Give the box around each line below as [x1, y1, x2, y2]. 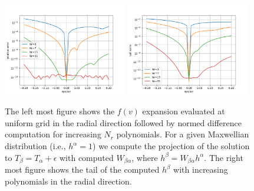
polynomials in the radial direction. [5, 174, 132, 187]
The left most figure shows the [5, 105, 115, 117]
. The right [204, 151, 243, 163]
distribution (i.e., [5, 140, 66, 152]
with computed [60, 151, 114, 163]
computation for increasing [5, 128, 101, 140]
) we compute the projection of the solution [93, 140, 250, 152]
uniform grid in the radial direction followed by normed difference [5, 116, 242, 129]
